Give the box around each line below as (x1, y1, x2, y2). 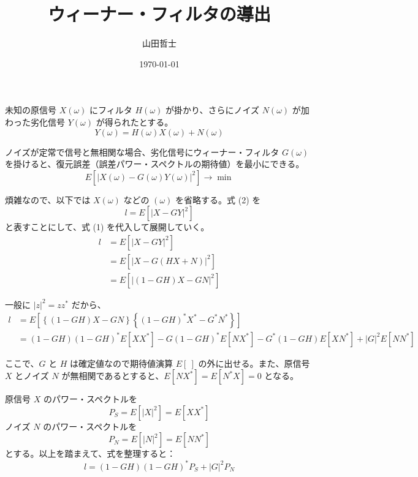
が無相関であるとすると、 (61, 369, 164, 382)
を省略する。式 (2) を (175, 193, 261, 206)
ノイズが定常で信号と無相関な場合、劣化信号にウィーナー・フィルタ (5, 145, 279, 158)
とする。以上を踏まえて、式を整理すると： (5, 447, 176, 460)
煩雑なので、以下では (5, 193, 91, 206)
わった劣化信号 (5, 115, 65, 128)
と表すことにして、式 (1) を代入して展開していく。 (5, 220, 210, 233)
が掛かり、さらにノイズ (165, 103, 260, 116)
